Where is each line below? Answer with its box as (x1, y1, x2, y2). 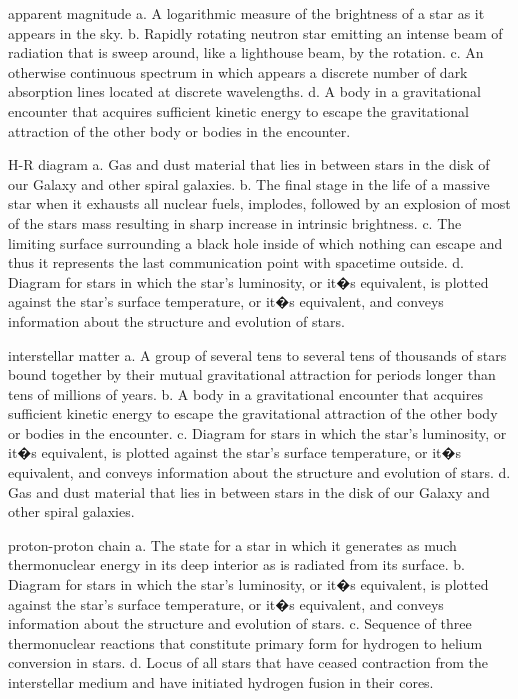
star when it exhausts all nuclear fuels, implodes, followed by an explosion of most (8, 193, 511, 214)
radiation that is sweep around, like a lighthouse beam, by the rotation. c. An (8, 42, 484, 63)
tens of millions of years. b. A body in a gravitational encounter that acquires (8, 383, 483, 404)
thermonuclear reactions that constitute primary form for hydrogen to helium (8, 632, 483, 653)
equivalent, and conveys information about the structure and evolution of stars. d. (8, 462, 511, 483)
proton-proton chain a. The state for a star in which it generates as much (8, 534, 457, 555)
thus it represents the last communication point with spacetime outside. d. (8, 252, 464, 273)
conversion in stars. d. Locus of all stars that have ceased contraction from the (8, 652, 489, 673)
